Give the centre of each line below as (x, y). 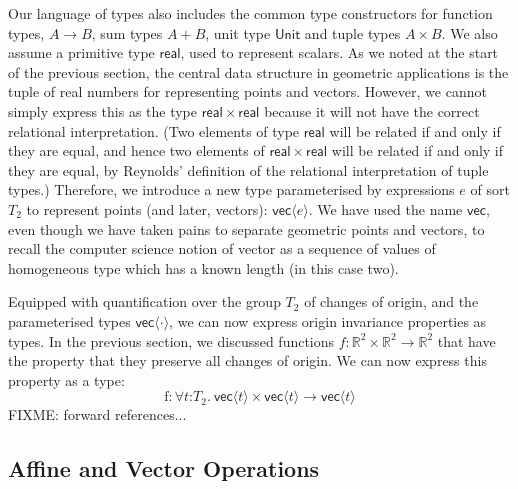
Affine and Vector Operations (164, 468)
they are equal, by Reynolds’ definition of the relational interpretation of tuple (248, 169)
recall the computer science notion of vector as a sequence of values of (222, 248)
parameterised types (69, 320)
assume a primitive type (81, 52)
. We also (469, 32)
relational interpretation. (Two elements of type (154, 130)
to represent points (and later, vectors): (147, 208)
